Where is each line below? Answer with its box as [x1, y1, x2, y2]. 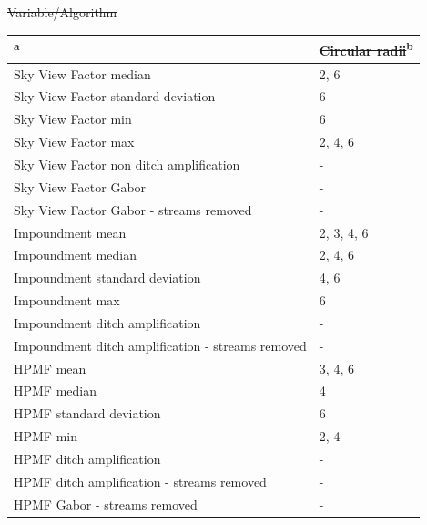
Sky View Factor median [14, 64, 151, 83]
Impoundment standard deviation [14, 268, 201, 287]
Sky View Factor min [14, 109, 132, 129]
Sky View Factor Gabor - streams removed [14, 200, 252, 219]
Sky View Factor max [14, 132, 135, 151]
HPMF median [14, 381, 97, 400]
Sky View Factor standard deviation [14, 87, 216, 106]
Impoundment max [14, 291, 120, 310]
